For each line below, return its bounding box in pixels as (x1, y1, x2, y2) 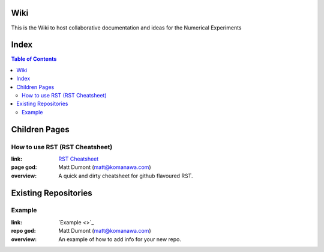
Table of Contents (11, 55, 57, 63)
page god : (11, 164, 37, 171)
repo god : (11, 227, 36, 235)
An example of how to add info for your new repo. (58, 235, 181, 243)
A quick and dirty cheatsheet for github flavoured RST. (58, 172, 193, 179)
